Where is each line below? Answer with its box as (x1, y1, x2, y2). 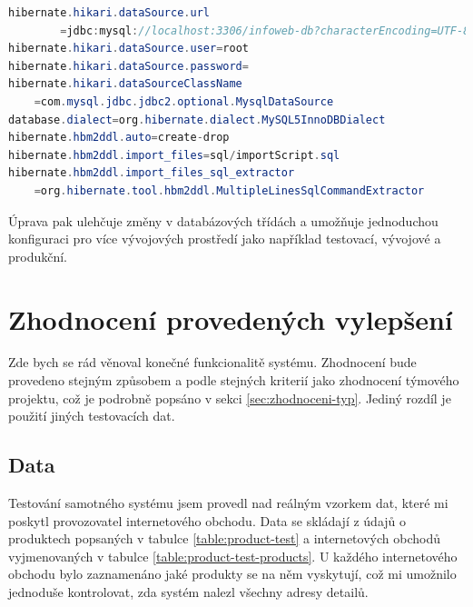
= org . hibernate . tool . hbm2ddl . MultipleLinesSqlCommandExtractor (34, 184, 425, 197)
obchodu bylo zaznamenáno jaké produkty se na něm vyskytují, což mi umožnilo (8, 564, 457, 583)
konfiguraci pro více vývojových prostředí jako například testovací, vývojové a (8, 229, 441, 248)
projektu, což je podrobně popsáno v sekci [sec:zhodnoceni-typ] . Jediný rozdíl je (8, 388, 451, 407)
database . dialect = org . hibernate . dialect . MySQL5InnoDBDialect (8, 113, 386, 126)
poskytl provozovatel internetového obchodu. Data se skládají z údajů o (8, 511, 407, 530)
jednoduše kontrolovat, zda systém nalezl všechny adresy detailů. (8, 582, 369, 601)
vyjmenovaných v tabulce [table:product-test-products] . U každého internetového (8, 546, 458, 565)
